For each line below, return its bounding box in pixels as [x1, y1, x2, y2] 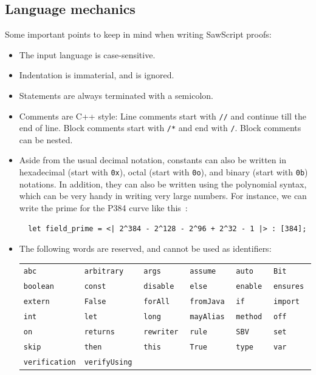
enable [236, 282, 263, 291]
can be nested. [19, 133, 73, 146]
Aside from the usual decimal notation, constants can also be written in [19, 154, 286, 166]
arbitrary [84, 267, 124, 276]
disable [143, 282, 174, 291]
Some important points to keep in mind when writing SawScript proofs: [5, 28, 272, 41]
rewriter [143, 328, 179, 337]
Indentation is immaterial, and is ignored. [19, 69, 174, 81]
